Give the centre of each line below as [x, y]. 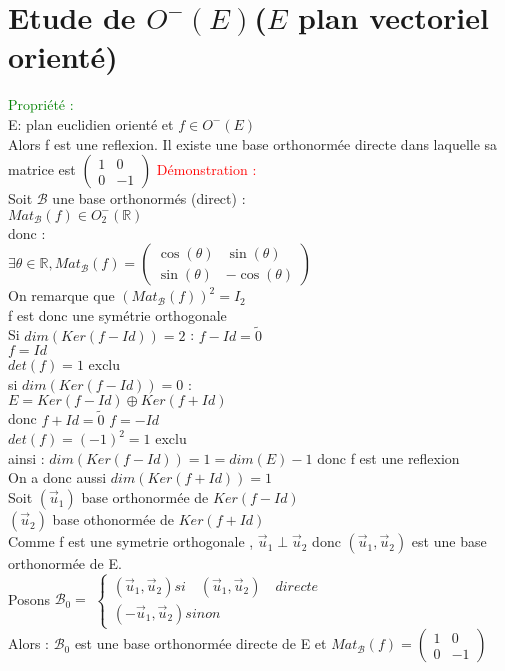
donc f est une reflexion [388, 457]
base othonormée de [113, 519]
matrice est [42, 169]
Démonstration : [206, 169]
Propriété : [41, 104]
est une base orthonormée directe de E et [200, 643]
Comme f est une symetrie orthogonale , [131, 541]
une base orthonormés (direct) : [149, 198]
